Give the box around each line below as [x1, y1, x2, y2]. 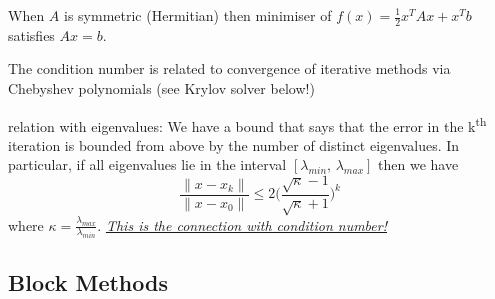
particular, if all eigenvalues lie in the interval [8, 154, 287, 175]
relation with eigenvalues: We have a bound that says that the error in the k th [8, 112, 487, 136]
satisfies [8, 24, 55, 45]
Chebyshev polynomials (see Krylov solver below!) [8, 78, 315, 99]
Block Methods [8, 266, 168, 297]
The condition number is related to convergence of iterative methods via [8, 58, 451, 79]
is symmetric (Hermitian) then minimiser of [64, 5, 332, 25]
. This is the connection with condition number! [97, 214, 387, 235]
